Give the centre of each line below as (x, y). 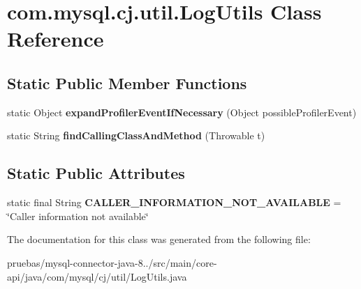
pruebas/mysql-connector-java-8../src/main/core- (112, 262)
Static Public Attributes (96, 173)
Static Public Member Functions (127, 83)
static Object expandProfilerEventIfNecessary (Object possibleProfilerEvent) (182, 112)
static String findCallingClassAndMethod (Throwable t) (136, 135)
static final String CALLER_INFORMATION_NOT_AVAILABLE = (174, 202)
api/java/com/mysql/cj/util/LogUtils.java (97, 276)
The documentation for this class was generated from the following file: (159, 239)
